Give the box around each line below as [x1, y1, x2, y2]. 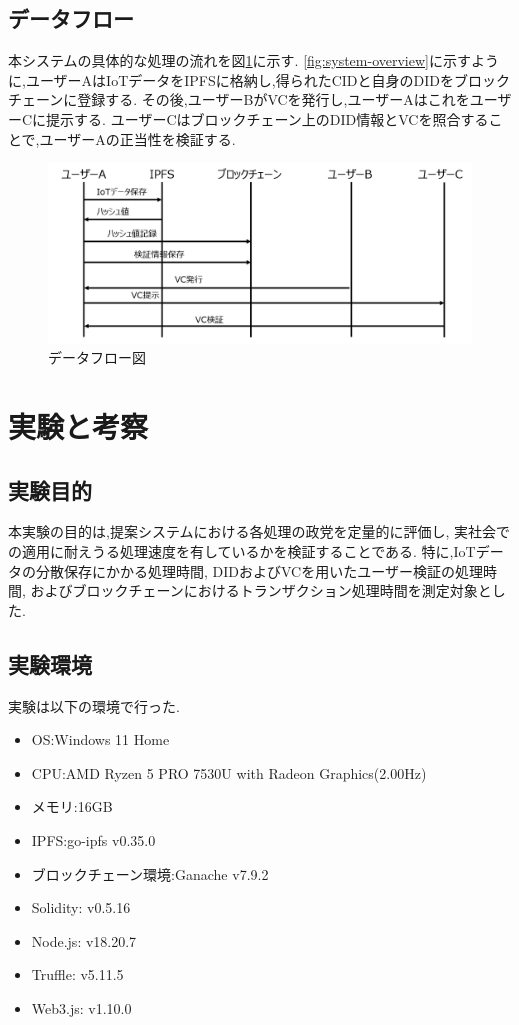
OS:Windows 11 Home [31, 729, 170, 750]
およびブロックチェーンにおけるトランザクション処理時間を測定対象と [30, 580, 492, 601]
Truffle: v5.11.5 [31, 964, 124, 985]
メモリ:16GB [31, 796, 113, 817]
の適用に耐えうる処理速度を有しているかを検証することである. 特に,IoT [8, 541, 476, 562]
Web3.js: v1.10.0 [31, 997, 132, 1018]
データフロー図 [48, 347, 146, 368]
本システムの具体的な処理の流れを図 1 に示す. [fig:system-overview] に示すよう [8, 50, 499, 71]
